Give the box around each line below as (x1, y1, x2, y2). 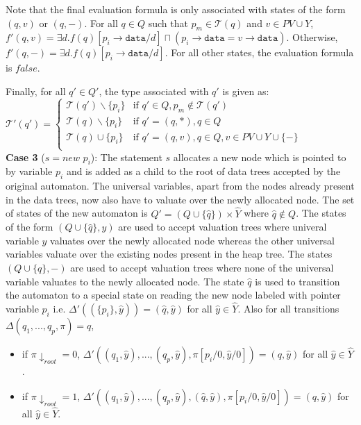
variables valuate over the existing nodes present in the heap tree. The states (6, 247, 333, 261)
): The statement (90, 149, 162, 164)
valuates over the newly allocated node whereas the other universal (50, 233, 335, 247)
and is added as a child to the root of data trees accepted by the (66, 164, 341, 178)
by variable (6, 164, 53, 178)
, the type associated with (99, 83, 209, 98)
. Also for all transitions (237, 301, 339, 315)
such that (148, 15, 188, 30)
